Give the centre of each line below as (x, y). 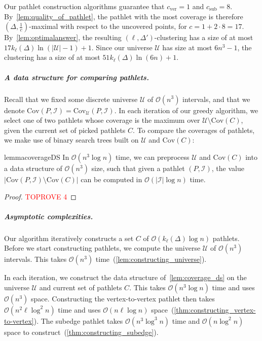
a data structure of (33, 168)
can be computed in (111, 179)
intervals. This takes (35, 259)
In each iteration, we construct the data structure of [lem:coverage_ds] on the (125, 277)
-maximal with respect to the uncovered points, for (108, 26)
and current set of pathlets (81, 287)
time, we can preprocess (152, 157)
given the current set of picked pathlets (65, 130)
